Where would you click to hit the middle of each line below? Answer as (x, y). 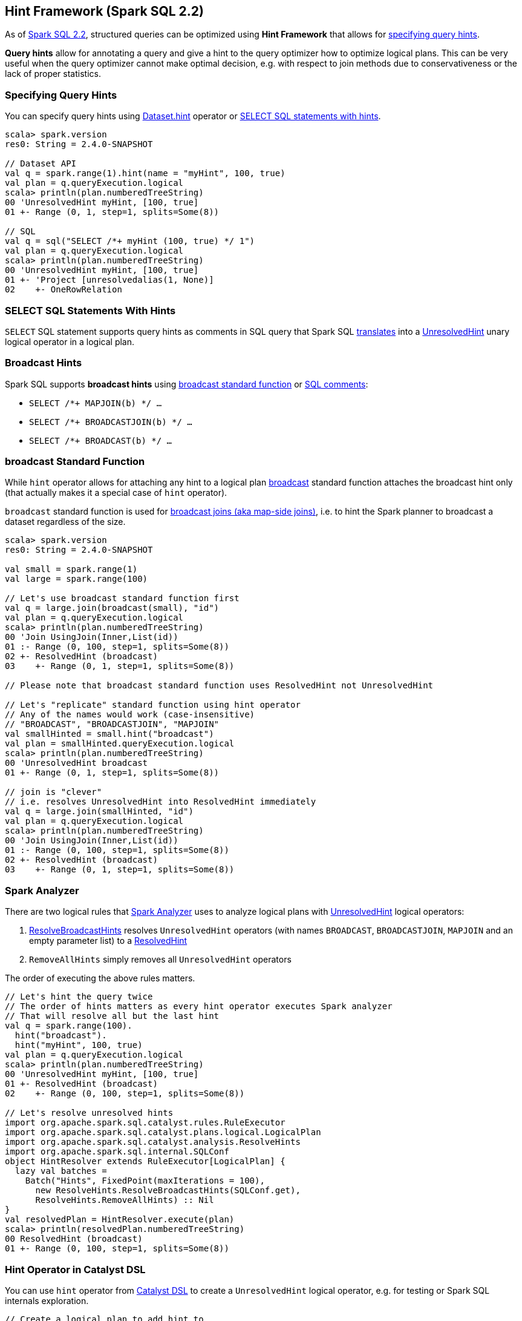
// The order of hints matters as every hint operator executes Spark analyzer (199, 1006)
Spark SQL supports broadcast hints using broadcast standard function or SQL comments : (187, 384)
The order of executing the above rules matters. (100, 978)
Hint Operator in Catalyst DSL (75, 1269)
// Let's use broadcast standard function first (122, 598)
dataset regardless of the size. (65, 522)
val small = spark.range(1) (71, 569)
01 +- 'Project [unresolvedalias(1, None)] (109, 280)
